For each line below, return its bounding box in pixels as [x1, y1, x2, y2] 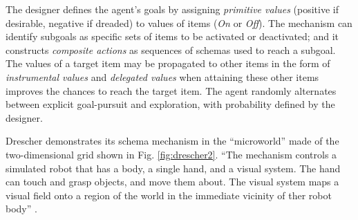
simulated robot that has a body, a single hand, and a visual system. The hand [6, 161, 341, 175]
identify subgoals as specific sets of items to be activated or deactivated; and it [6, 29, 339, 44]
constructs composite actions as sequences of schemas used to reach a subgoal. [6, 42, 336, 57]
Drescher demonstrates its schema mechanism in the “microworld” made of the [6, 134, 339, 148]
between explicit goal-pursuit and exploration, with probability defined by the [6, 97, 335, 111]
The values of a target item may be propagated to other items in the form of [6, 56, 330, 71]
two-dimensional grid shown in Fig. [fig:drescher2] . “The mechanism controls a [6, 147, 337, 161]
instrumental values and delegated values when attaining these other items [6, 69, 319, 84]
